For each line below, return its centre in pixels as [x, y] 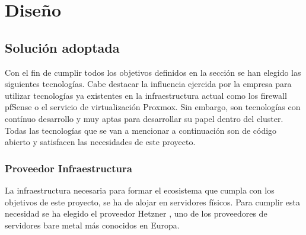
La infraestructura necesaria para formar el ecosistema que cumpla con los [140, 190]
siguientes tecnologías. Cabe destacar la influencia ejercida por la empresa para [148, 84]
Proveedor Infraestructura [68, 168]
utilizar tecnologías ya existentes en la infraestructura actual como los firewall [146, 95]
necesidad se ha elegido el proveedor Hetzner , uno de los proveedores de [136, 213]
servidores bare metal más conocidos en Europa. [92, 225]
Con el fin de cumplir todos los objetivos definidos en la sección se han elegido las [153, 72]
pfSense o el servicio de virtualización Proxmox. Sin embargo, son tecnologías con [153, 107]
